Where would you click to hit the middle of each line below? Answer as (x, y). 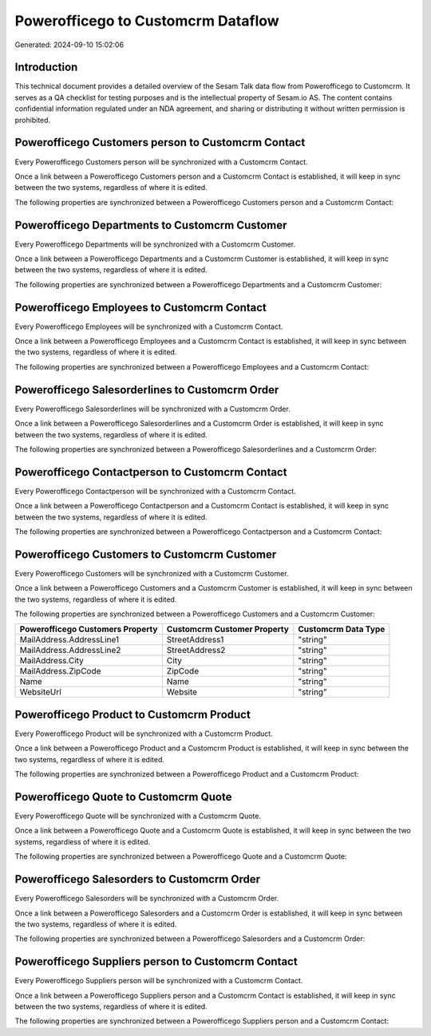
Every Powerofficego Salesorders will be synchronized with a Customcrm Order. (147, 899)
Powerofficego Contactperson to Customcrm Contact (151, 472)
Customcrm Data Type (342, 629)
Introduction (46, 67)
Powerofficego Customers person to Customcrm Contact (160, 142)
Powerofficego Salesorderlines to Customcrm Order (147, 390)
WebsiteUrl (40, 692)
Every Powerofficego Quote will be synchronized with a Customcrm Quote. (138, 816)
